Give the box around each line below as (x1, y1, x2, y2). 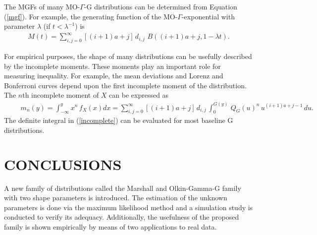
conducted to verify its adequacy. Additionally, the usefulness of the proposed (4, 212, 239, 222)
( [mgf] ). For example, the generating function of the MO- (4, 11, 178, 21)
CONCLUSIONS (4, 154, 122, 174)
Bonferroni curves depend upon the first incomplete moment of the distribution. (4, 80, 247, 90)
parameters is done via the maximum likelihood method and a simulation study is (4, 202, 253, 212)
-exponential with (181, 11, 235, 21)
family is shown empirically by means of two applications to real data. (4, 222, 217, 232)
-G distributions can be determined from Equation (84, 1, 237, 11)
